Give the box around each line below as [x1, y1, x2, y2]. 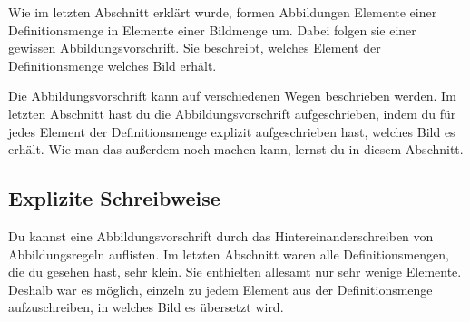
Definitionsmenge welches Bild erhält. [8, 55, 217, 74]
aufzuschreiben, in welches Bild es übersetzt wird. [8, 298, 284, 317]
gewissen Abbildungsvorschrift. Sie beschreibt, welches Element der [8, 38, 381, 57]
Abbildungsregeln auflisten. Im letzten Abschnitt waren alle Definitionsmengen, [8, 244, 449, 263]
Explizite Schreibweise [8, 184, 220, 212]
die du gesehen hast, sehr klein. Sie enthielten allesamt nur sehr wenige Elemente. [8, 262, 462, 281]
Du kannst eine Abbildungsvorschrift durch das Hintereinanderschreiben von [8, 226, 434, 245]
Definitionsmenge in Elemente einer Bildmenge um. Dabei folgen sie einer [8, 20, 416, 39]
